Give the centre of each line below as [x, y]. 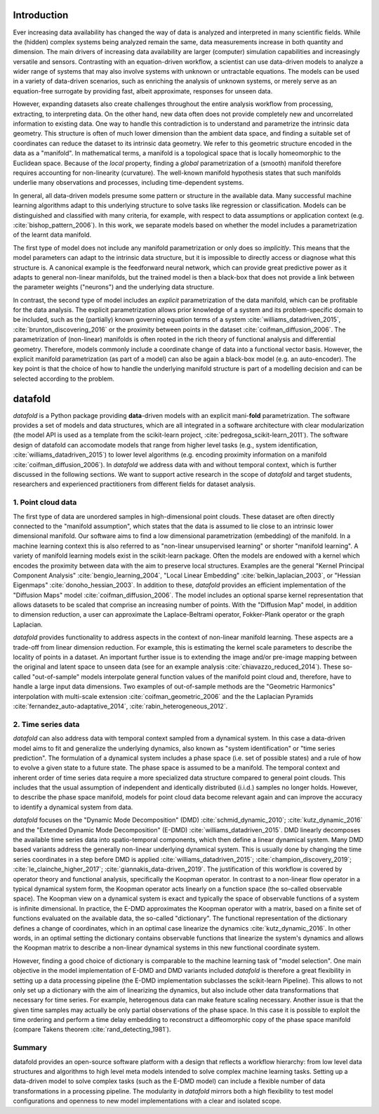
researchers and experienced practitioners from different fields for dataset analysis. [134, 484]
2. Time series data [46, 724]
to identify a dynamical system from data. [73, 807]
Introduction [41, 15]
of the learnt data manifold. [52, 235]
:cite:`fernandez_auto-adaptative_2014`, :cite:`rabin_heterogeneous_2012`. [120, 706]
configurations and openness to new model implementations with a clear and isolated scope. [147, 1101]
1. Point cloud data [45, 502]
